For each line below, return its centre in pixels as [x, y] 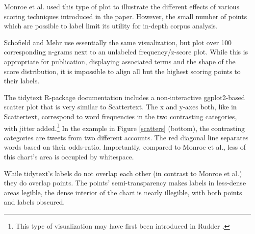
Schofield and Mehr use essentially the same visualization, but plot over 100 [118, 42]
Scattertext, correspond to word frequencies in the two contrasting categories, [121, 116]
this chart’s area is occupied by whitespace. [69, 156]
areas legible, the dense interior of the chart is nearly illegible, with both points [123, 192]
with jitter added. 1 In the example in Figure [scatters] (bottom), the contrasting [125, 127]
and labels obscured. [35, 202]
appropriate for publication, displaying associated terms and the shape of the [120, 61]
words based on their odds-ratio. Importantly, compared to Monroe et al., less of [125, 147]
